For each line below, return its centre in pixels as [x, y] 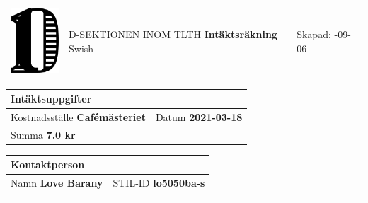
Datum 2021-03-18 [199, 116]
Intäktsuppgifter [51, 99]
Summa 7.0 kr [43, 134]
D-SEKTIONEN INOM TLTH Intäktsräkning [173, 34]
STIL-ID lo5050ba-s [159, 183]
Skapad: [314, 34]
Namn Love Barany [57, 183]
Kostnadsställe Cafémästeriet [78, 116]
